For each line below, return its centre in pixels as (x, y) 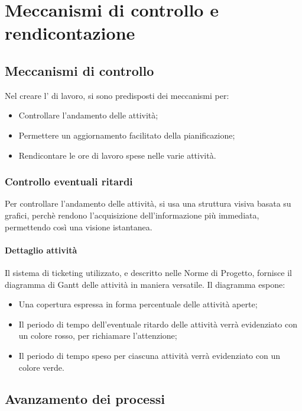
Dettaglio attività (41, 250)
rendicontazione (70, 33)
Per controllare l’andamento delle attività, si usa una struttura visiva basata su (148, 203)
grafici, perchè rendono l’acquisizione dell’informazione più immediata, (132, 215)
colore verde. (41, 367)
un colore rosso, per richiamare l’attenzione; (98, 335)
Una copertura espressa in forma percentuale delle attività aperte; (138, 304)
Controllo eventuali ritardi (69, 182)
